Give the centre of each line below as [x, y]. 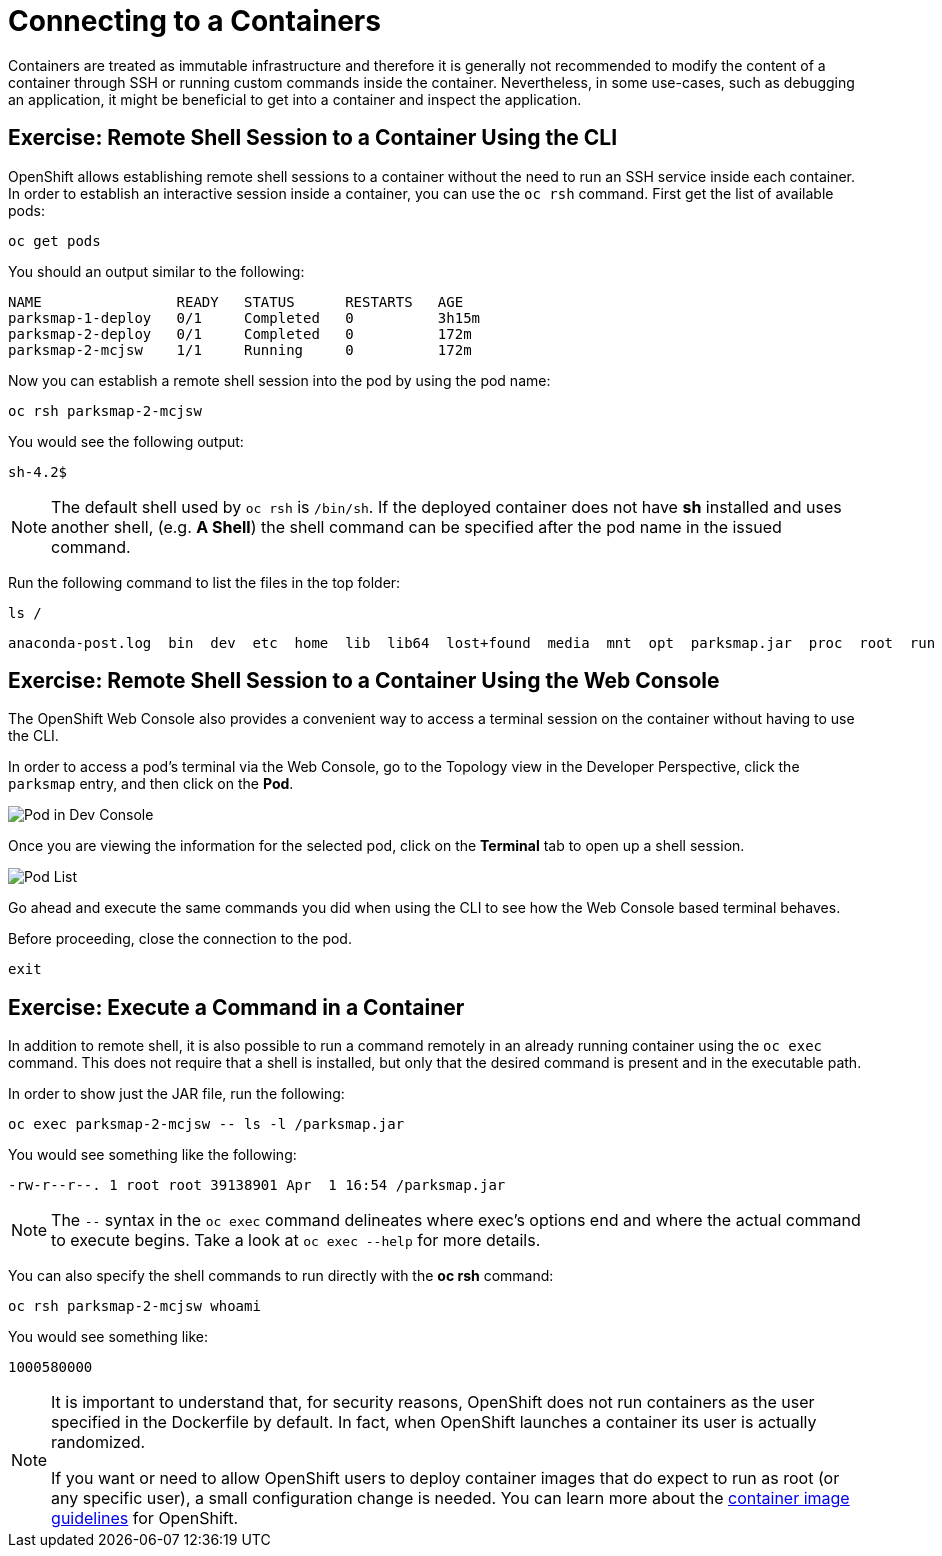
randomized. [98, 1442]
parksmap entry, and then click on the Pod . [151, 784]
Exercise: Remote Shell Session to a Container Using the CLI [313, 138]
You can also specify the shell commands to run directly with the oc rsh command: [281, 1276]
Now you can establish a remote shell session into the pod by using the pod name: [279, 380]
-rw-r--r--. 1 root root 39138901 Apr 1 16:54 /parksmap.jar [257, 1185]
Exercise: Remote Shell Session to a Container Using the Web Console [364, 681]
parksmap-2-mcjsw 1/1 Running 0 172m [240, 349]
